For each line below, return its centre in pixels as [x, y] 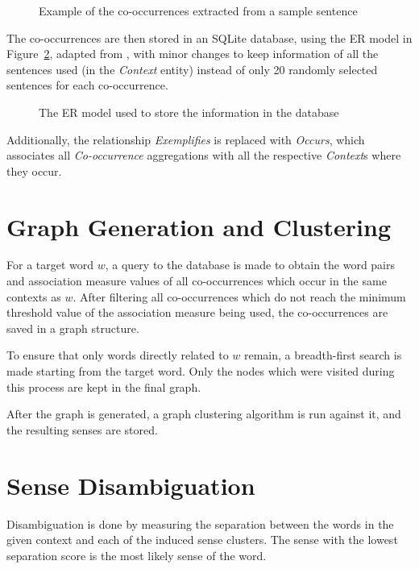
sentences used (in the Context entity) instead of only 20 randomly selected [192, 69]
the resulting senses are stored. [82, 429]
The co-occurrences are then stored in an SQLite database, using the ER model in [209, 37]
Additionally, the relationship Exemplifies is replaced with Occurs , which [186, 139]
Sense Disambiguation [131, 485]
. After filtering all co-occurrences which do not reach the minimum [239, 296]
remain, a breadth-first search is [323, 355]
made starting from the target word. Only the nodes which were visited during [201, 371]
